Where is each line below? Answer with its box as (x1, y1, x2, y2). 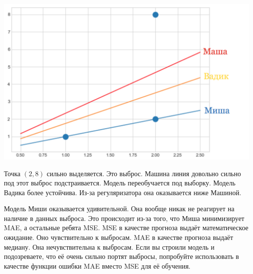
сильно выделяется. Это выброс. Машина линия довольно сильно (47, 168, 241, 178)
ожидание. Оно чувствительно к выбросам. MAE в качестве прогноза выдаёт (4, 232, 234, 242)
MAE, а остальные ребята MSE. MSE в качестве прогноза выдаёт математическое (4, 222, 249, 233)
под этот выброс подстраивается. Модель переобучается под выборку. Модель (4, 178, 235, 188)
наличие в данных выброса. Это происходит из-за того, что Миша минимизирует (4, 213, 245, 223)
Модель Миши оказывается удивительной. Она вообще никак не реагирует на (4, 203, 235, 214)
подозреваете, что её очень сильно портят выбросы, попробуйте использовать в (4, 251, 239, 261)
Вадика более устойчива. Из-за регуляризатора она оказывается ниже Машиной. (4, 187, 241, 197)
